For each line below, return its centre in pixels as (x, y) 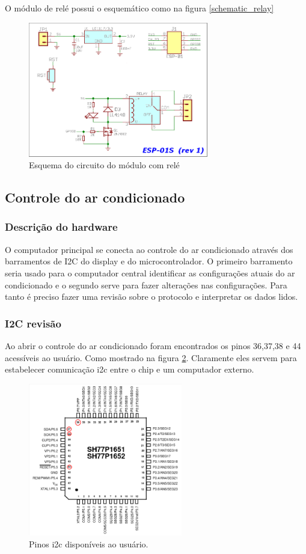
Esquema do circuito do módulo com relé (104, 165)
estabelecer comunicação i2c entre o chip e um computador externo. (130, 369)
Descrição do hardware (61, 227)
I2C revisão (33, 323)
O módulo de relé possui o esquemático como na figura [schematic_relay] (139, 8)
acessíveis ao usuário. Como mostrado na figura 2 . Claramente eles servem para (151, 357)
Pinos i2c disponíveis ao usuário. (89, 543)
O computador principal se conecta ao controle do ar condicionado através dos (149, 249)
